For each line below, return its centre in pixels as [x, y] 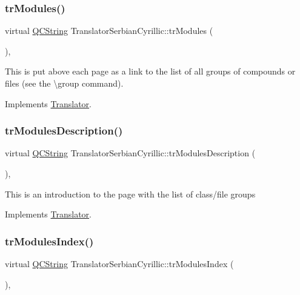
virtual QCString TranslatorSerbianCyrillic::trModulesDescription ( [130, 153]
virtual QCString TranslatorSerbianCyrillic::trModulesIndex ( [119, 264]
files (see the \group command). [64, 83]
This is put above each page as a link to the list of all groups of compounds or [150, 71]
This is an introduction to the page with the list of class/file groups [130, 194]
